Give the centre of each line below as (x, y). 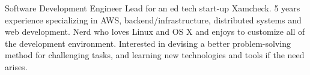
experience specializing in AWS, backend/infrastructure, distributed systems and (153, 19)
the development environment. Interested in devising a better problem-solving (148, 43)
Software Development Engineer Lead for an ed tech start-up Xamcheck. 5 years (153, 8)
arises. (16, 66)
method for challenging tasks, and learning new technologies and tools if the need (155, 55)
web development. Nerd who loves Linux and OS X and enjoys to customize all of (155, 31)
